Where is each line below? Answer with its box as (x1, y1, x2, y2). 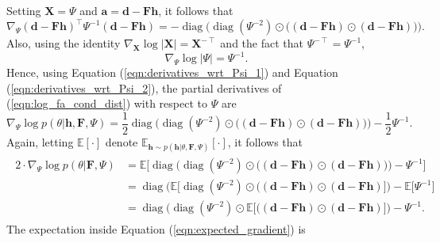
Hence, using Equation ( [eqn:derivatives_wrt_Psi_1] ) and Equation (6, 64, 338, 81)
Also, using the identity (6, 35, 121, 51)
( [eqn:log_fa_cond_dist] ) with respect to (6, 95, 208, 112)
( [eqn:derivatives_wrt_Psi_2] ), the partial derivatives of (6, 79, 282, 96)
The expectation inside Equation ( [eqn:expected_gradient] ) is (6, 221, 306, 237)
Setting (6, 2, 41, 18)
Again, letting (6, 134, 74, 150)
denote (105, 134, 138, 150)
